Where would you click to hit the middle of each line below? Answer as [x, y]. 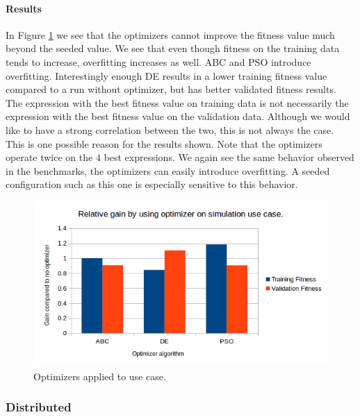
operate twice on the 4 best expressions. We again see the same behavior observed [180, 157]
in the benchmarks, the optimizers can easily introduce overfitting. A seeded [168, 170]
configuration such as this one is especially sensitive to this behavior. [152, 184]
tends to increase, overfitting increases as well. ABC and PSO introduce [158, 61]
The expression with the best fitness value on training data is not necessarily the [177, 102]
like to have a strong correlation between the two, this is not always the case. [170, 129]
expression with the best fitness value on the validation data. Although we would [178, 116]
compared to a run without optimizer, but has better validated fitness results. [171, 89]
